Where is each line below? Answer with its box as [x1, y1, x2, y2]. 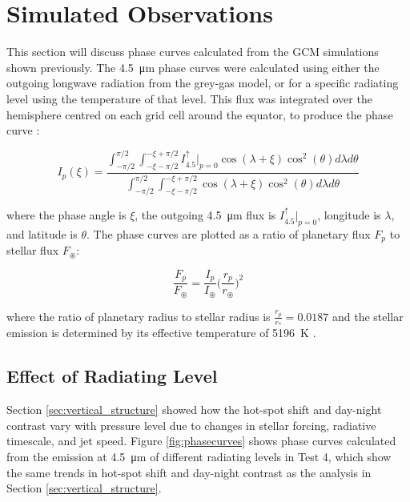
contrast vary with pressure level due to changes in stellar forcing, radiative [6, 416, 376, 433]
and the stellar [332, 307, 404, 324]
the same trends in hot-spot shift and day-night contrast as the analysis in [6, 464, 372, 480]
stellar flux [6, 242, 59, 259]
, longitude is [317, 207, 381, 223]
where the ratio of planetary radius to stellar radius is [6, 307, 271, 324]
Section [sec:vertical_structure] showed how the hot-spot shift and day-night [6, 401, 382, 418]
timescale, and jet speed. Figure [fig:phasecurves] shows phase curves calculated [6, 432, 396, 449]
